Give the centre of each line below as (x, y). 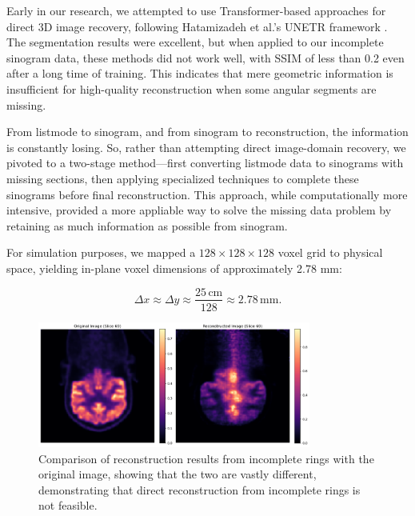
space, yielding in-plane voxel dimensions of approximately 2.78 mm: (174, 268)
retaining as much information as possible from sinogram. (147, 225)
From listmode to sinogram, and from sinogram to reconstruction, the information (207, 132)
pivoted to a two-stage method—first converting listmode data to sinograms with (205, 163)
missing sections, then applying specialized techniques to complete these (183, 178)
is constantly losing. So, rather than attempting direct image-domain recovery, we (206, 147)
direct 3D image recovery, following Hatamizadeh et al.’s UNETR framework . (197, 26)
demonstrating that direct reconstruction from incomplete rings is (200, 489)
